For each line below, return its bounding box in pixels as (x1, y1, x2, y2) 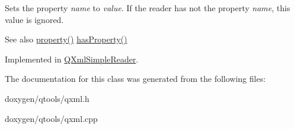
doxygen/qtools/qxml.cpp (5, 112, 98, 124)
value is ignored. (5, 13, 64, 25)
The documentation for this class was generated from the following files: (5, 72, 266, 85)
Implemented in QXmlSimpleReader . (5, 52, 139, 65)
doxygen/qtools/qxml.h (5, 92, 89, 104)
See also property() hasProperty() (5, 33, 127, 45)
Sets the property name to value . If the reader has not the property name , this (5, 2, 290, 14)
